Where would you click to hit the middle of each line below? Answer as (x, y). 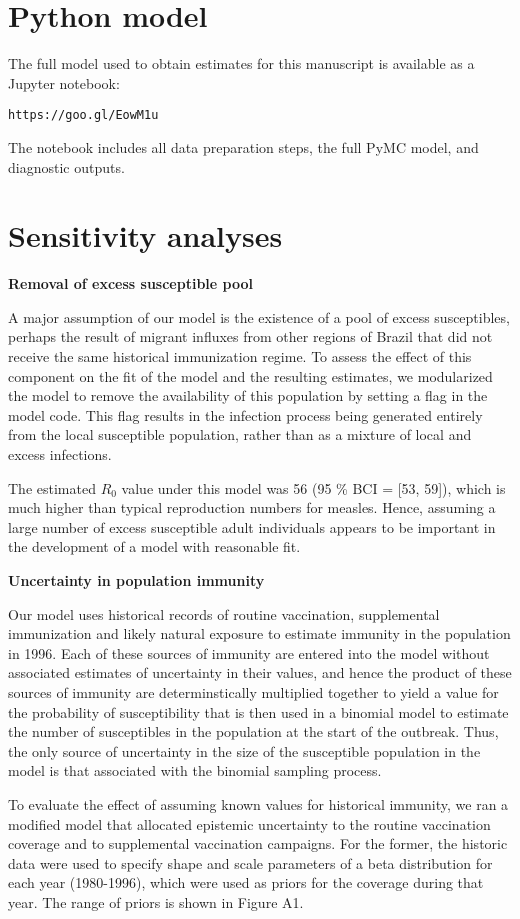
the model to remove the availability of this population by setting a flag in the (248, 395)
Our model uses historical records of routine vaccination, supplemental (224, 613)
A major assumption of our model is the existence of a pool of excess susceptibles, (259, 316)
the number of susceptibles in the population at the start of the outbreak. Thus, (253, 731)
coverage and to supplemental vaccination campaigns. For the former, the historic (258, 843)
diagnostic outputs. (66, 166)
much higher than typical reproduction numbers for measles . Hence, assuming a (252, 507)
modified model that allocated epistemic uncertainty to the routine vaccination (249, 823)
